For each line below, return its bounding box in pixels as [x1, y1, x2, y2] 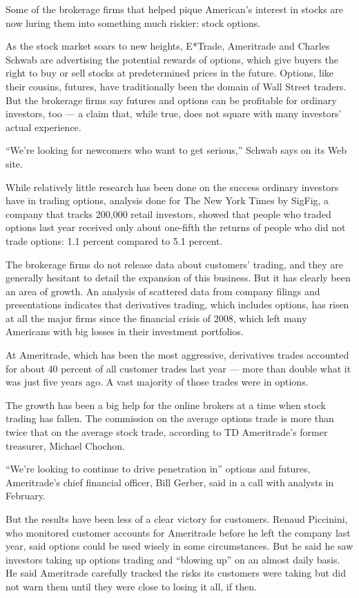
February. [6, 488, 46, 503]
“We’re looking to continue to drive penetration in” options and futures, [6, 461, 311, 476]
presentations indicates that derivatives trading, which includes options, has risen [6, 297, 349, 312]
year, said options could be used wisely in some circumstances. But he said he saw [6, 539, 353, 553]
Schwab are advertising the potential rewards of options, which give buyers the [6, 52, 338, 66]
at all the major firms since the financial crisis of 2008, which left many [6, 310, 307, 325]
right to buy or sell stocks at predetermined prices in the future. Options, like [6, 66, 334, 80]
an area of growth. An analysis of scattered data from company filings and [6, 283, 320, 298]
